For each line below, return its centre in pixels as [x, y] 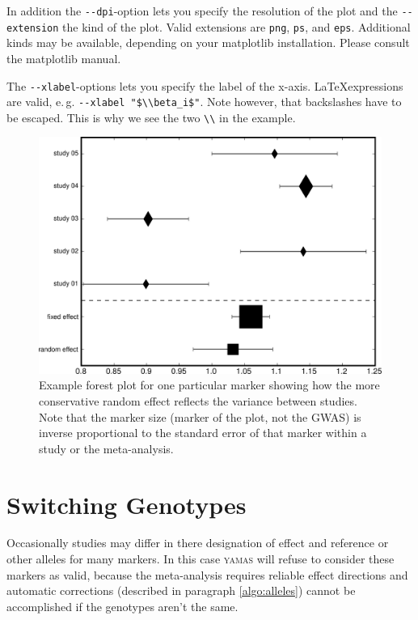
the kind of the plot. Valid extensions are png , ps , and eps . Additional [236, 26]
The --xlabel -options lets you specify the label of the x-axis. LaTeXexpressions [205, 85]
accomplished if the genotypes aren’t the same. [122, 606]
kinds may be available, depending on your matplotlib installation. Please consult [208, 42]
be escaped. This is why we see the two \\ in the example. [151, 117]
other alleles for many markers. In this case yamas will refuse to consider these [201, 559]
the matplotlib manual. [64, 58]
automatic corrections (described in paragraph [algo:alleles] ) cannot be [181, 590]
